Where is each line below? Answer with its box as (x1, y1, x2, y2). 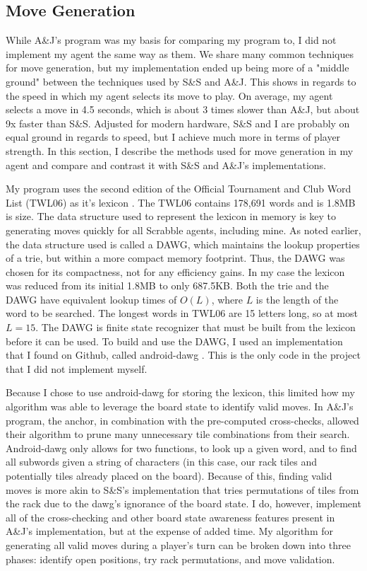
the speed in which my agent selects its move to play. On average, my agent (6, 88, 333, 103)
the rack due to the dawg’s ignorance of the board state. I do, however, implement (6, 496, 361, 511)
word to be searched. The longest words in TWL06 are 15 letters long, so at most (6, 306, 358, 321)
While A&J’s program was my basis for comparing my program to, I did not (6, 33, 337, 47)
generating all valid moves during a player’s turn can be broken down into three (6, 537, 351, 552)
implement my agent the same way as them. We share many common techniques (6, 46, 354, 61)
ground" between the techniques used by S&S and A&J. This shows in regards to (6, 74, 356, 88)
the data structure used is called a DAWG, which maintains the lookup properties (6, 236, 360, 251)
